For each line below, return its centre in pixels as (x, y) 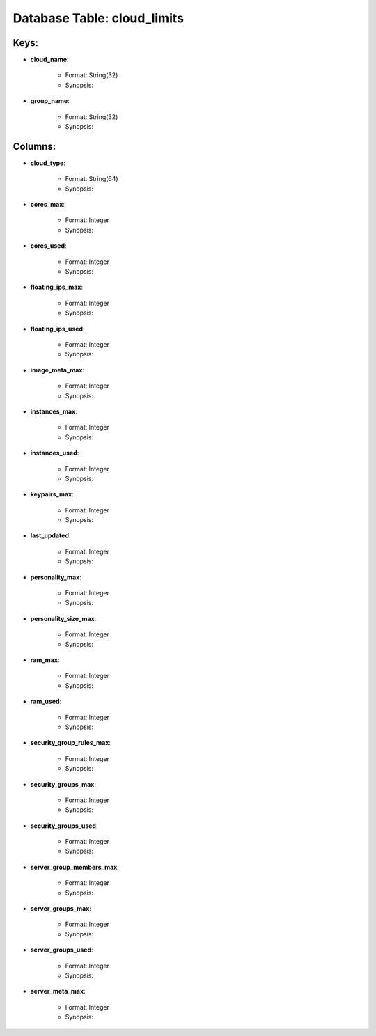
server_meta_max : (58, 991)
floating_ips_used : (57, 329)
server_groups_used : (62, 950)
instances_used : (55, 453)
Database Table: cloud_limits (99, 18)
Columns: (34, 146)
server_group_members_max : (75, 867)
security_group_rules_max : (71, 743)
